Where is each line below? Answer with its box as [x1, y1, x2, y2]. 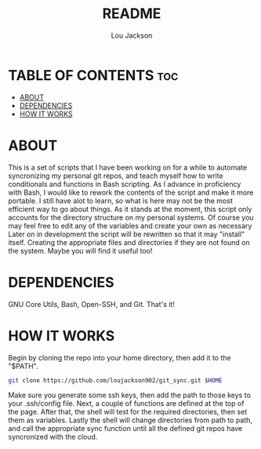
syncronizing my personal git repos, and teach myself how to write [8, 170, 223, 181]
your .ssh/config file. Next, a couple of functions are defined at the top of [8, 399, 245, 408]
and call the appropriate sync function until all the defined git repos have [8, 424, 243, 433]
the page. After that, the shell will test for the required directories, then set [8, 407, 248, 417]
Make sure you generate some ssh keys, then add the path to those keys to [8, 390, 251, 400]
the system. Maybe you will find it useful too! [8, 246, 153, 255]
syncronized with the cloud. [8, 433, 98, 442]
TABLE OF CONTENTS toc [8, 66, 179, 84]
